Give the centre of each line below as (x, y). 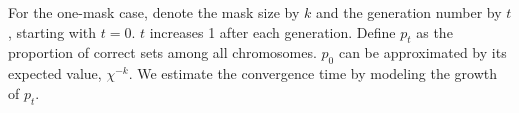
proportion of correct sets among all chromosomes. (162, 52)
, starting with (52, 31)
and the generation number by (408, 12)
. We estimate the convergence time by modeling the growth (313, 73)
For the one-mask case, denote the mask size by (154, 12)
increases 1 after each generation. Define (272, 31)
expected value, (55, 73)
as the (434, 31)
